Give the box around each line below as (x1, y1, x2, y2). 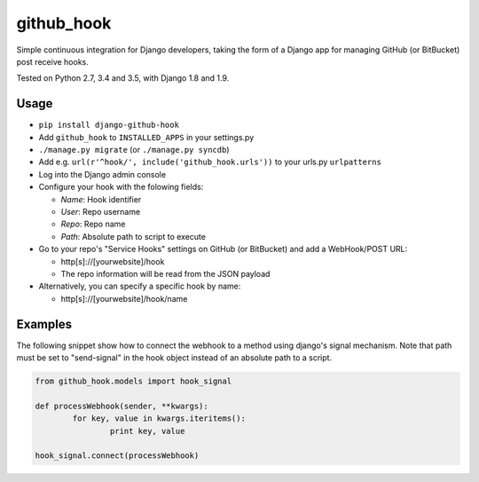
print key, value (109, 426, 185, 436)
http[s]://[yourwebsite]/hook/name (60, 293, 188, 304)
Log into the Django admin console (38, 169, 167, 179)
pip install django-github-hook (38, 120, 179, 130)
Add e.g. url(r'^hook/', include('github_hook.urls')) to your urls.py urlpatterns (38, 156, 381, 168)
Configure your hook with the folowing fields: (38, 182, 204, 193)
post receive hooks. (16, 56, 89, 67)
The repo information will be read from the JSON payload (60, 268, 271, 279)
